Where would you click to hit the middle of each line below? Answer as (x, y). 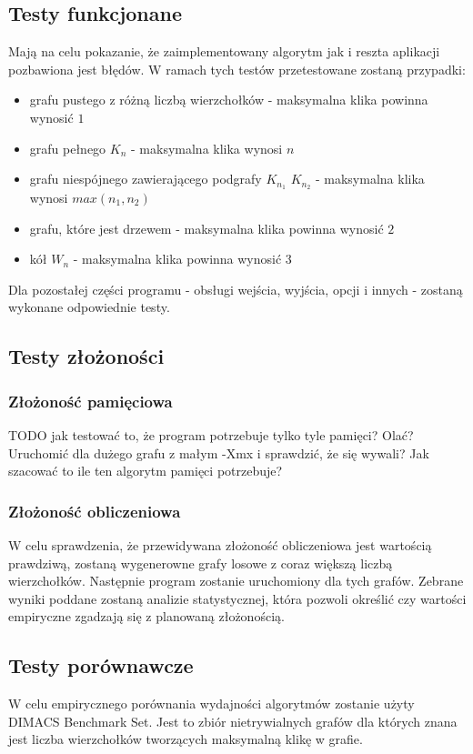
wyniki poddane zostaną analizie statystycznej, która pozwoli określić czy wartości (237, 598)
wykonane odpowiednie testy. (89, 307)
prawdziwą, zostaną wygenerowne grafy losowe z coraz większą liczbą (201, 563)
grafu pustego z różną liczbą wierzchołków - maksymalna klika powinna (229, 100)
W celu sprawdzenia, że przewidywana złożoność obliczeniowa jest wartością (220, 545)
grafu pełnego (68, 148)
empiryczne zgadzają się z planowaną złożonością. (146, 616)
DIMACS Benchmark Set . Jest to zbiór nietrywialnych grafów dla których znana (233, 721)
